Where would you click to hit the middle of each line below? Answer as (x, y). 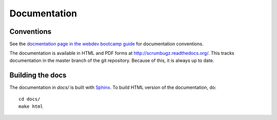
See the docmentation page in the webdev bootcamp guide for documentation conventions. (106, 44)
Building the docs (38, 75)
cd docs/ (29, 99)
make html (31, 106)
